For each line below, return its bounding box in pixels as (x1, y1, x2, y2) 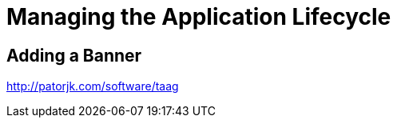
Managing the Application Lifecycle (6, 3, 391, 30)
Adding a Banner (6, 45, 142, 66)
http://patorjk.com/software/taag (6, 79, 179, 94)
